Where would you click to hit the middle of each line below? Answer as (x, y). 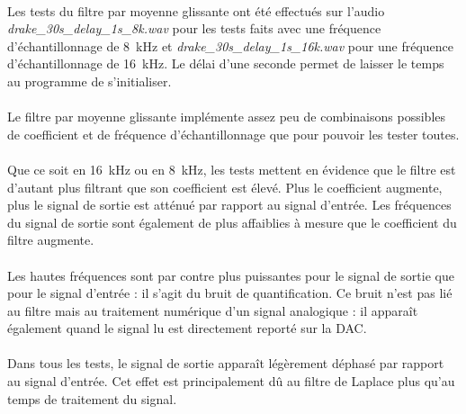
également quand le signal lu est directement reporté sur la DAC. (187, 328)
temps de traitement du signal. (92, 398)
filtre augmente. (51, 240)
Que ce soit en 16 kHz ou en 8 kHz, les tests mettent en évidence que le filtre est (232, 169)
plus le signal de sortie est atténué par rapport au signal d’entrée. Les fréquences (229, 205)
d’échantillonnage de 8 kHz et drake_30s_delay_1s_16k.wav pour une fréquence (231, 45)
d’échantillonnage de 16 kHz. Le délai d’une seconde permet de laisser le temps (226, 63)
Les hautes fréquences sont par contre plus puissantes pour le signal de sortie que (231, 275)
